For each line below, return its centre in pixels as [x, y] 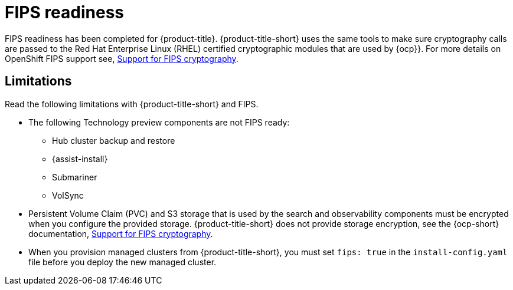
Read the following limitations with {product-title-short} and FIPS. [132, 104]
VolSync [68, 195]
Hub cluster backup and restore [114, 140]
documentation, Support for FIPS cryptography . [121, 233]
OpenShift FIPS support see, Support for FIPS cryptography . [122, 58]
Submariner [75, 177]
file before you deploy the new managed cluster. [122, 262]
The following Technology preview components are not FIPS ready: [159, 122]
